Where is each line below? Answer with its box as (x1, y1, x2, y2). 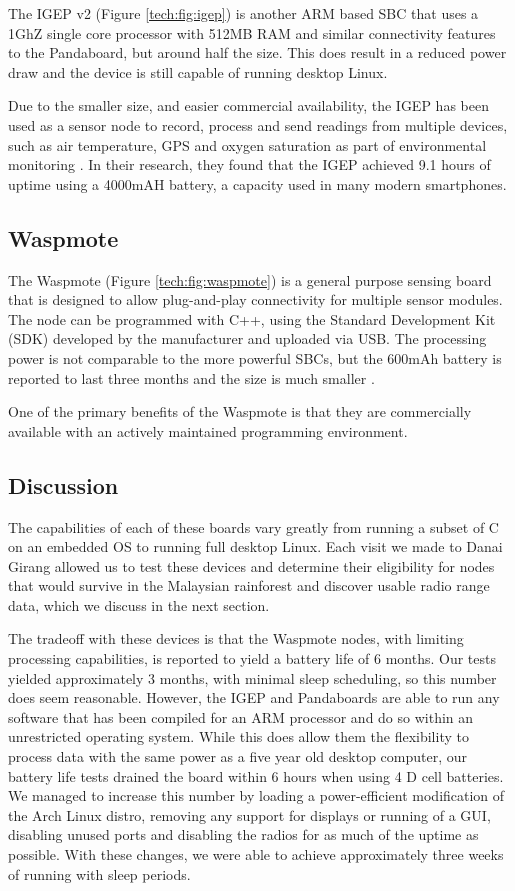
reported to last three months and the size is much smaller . (8, 367, 375, 388)
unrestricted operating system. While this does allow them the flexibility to (8, 726, 469, 747)
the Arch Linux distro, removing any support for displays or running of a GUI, (8, 804, 491, 825)
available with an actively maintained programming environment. (8, 420, 408, 441)
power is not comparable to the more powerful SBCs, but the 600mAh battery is (8, 347, 502, 368)
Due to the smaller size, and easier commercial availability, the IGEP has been (8, 95, 489, 116)
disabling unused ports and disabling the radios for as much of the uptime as (8, 824, 479, 845)
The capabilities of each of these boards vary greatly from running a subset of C (8, 516, 499, 537)
